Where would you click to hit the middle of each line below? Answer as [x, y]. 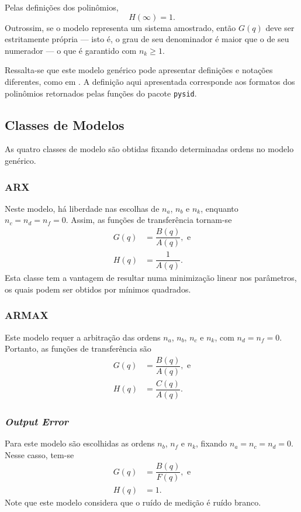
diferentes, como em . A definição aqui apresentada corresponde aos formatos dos [150, 81]
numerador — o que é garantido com [71, 50]
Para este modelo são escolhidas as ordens [80, 443]
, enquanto [219, 208]
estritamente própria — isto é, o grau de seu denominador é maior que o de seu [147, 39]
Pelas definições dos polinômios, [62, 7]
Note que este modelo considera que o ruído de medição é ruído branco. [133, 502]
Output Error [37, 421]
